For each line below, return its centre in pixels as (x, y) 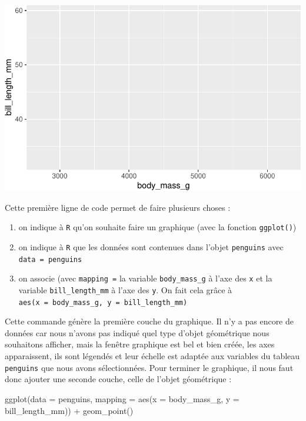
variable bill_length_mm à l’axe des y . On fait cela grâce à (125, 289)
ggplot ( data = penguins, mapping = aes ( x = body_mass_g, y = (122, 398)
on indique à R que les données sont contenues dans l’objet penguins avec (151, 247)
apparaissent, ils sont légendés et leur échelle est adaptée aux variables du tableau (152, 356)
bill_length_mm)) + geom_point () (69, 410)
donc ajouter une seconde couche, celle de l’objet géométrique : (118, 379)
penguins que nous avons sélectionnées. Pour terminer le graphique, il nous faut (149, 367)
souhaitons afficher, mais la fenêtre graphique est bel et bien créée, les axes (140, 344)
